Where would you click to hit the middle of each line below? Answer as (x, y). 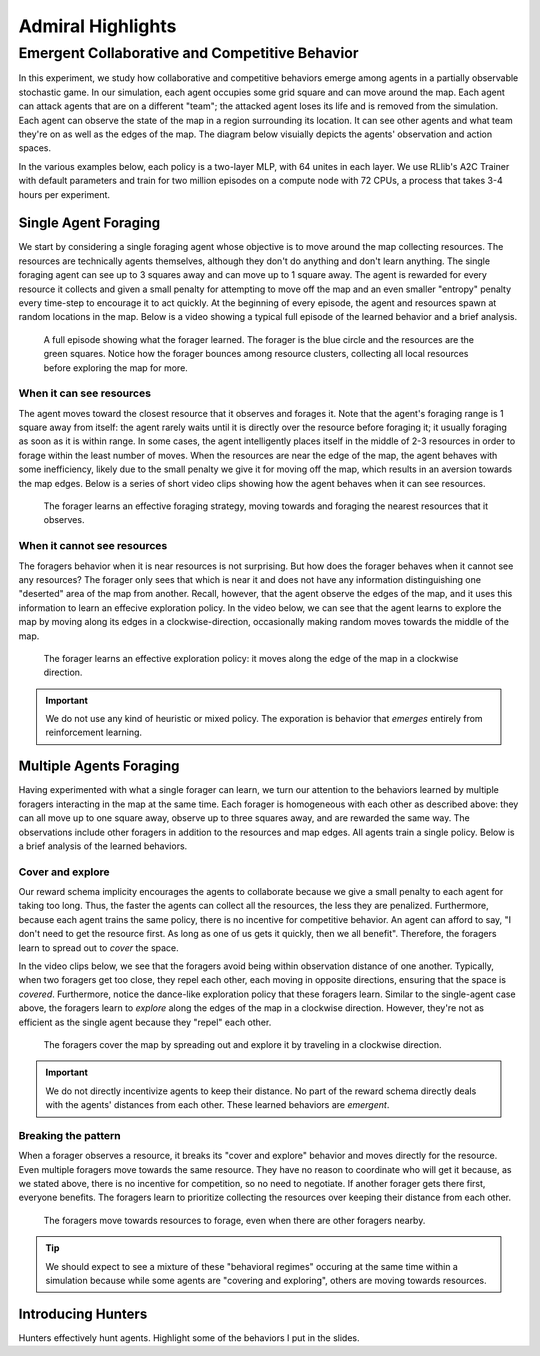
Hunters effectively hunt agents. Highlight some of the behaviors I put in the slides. (189, 1337)
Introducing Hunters (83, 1313)
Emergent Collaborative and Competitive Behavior (188, 53)
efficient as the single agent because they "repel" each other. (145, 1022)
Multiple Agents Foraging (99, 766)
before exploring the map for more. (116, 367)
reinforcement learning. (94, 732)
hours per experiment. (64, 194)
